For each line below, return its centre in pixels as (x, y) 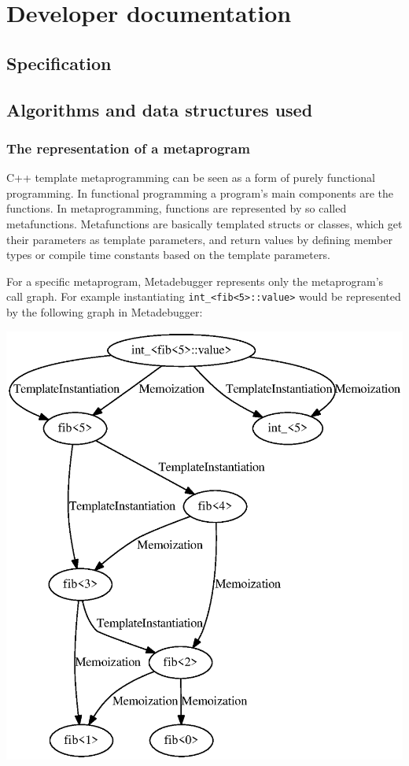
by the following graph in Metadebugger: (105, 311)
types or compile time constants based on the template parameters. (168, 255)
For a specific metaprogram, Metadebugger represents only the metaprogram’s (195, 281)
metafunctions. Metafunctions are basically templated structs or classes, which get (204, 223)
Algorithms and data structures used (160, 109)
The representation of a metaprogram (128, 148)
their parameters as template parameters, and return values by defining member (199, 239)
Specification (59, 63)
